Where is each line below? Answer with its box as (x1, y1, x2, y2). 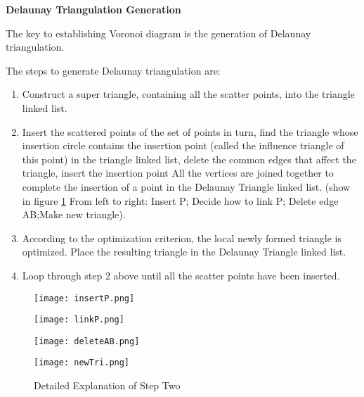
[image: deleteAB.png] (34, 336, 140, 346)
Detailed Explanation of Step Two (34, 378, 181, 393)
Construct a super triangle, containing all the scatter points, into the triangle (22, 87, 355, 101)
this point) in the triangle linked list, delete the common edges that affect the (22, 151, 356, 166)
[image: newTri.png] (34, 358, 130, 368)
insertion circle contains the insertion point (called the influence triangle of (22, 138, 344, 153)
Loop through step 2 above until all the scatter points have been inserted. (22, 267, 340, 282)
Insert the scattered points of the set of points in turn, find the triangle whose (22, 124, 358, 139)
